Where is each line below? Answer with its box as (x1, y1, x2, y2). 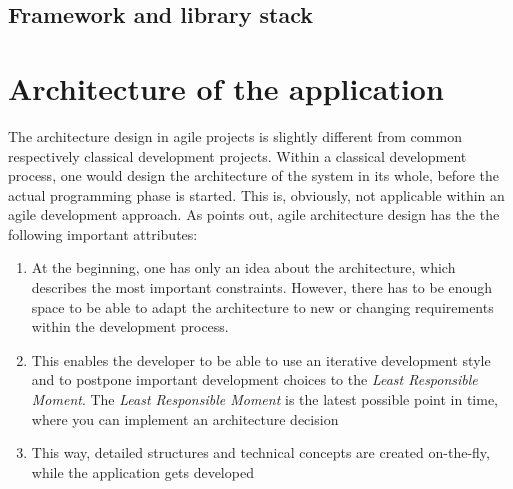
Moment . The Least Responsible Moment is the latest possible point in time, (31, 389, 499, 410)
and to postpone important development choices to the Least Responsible (31, 369, 478, 390)
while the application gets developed (31, 461, 254, 482)
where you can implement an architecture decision (31, 408, 339, 429)
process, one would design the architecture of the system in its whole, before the (8, 165, 499, 186)
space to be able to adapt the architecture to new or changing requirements (31, 296, 494, 317)
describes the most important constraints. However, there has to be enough (31, 277, 493, 298)
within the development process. (31, 316, 229, 337)
